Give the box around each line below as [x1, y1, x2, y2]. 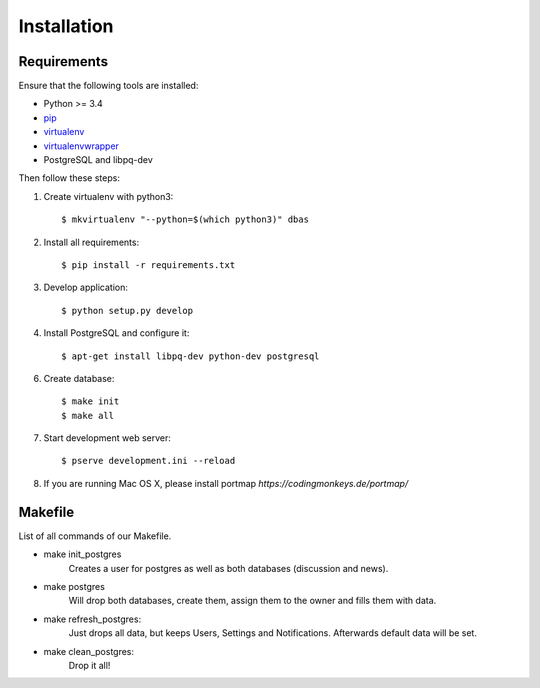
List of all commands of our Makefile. [18, 530, 172, 542]
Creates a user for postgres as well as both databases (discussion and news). [68, 562, 389, 574]
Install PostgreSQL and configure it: [43, 327, 190, 339]
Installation [18, 15, 114, 37]
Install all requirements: [43, 236, 140, 248]
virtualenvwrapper [43, 140, 120, 152]
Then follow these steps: [18, 172, 120, 184]
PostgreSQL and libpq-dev [43, 154, 154, 166]
